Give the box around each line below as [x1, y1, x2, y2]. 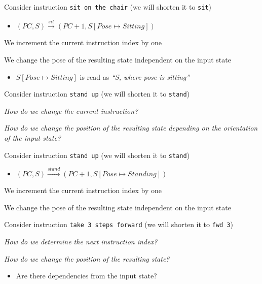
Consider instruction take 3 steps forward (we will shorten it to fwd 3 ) [4, 219, 233, 230]
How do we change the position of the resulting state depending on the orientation [4, 122, 258, 133]
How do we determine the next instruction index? [4, 236, 158, 246]
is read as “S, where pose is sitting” [80, 71, 190, 82]
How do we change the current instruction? [4, 105, 138, 116]
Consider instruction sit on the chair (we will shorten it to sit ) [4, 2, 212, 12]
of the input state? [4, 133, 61, 143]
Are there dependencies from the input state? [16, 270, 157, 281]
